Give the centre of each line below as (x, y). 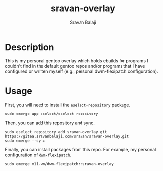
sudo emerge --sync (25, 141)
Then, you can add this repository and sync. (50, 123)
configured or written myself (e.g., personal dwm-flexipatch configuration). (81, 71)
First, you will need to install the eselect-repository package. (68, 105)
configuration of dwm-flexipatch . (38, 155)
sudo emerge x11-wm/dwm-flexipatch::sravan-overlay (59, 164)
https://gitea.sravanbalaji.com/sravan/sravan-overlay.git (67, 136)
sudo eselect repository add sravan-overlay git (56, 132)
